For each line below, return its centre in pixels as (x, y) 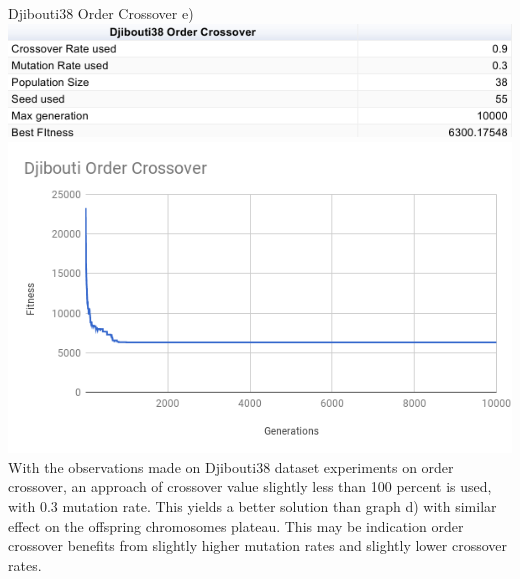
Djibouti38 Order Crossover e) (101, 13)
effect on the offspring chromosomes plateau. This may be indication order (236, 525)
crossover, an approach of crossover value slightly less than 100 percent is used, (250, 486)
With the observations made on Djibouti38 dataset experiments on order (231, 466)
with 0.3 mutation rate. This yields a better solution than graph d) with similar (252, 505)
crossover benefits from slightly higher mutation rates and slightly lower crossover (258, 545)
